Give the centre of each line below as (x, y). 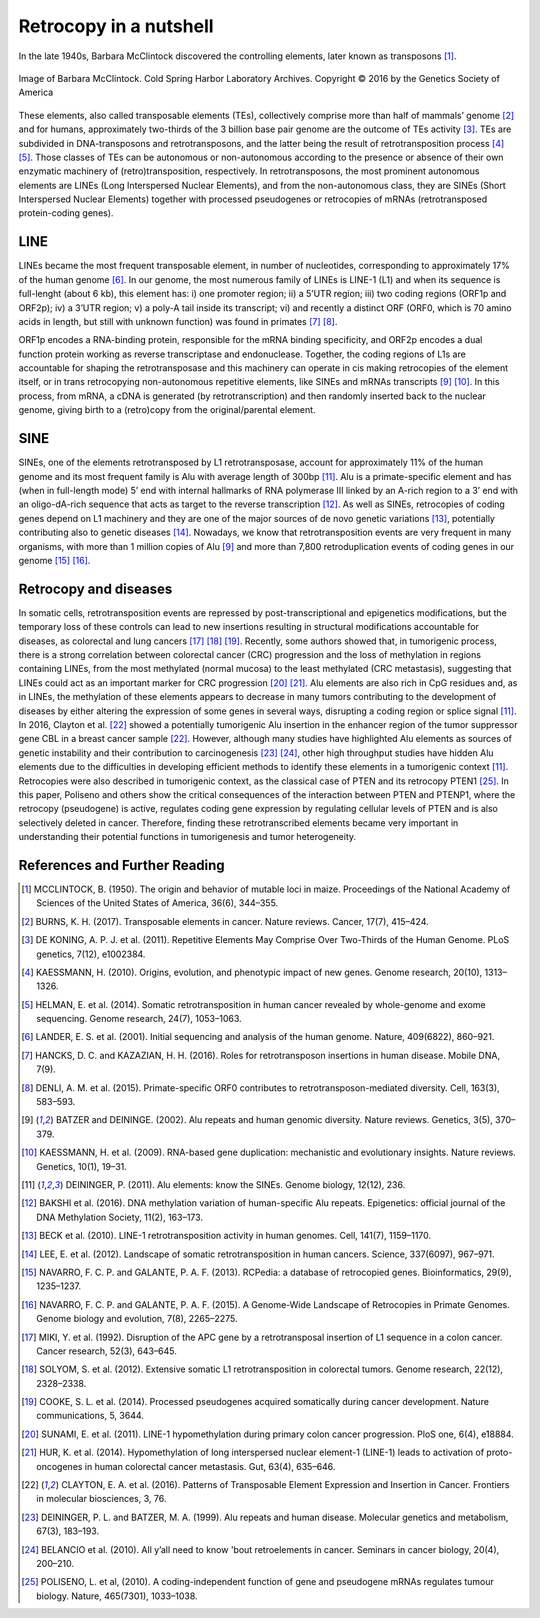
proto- (499, 1452)
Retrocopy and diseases (95, 588)
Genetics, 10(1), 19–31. (81, 1166)
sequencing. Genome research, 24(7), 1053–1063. (139, 1019)
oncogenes (59, 1466)
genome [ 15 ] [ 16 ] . (54, 560)
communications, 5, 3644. (90, 1416)
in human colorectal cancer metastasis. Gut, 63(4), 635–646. (210, 1466)
